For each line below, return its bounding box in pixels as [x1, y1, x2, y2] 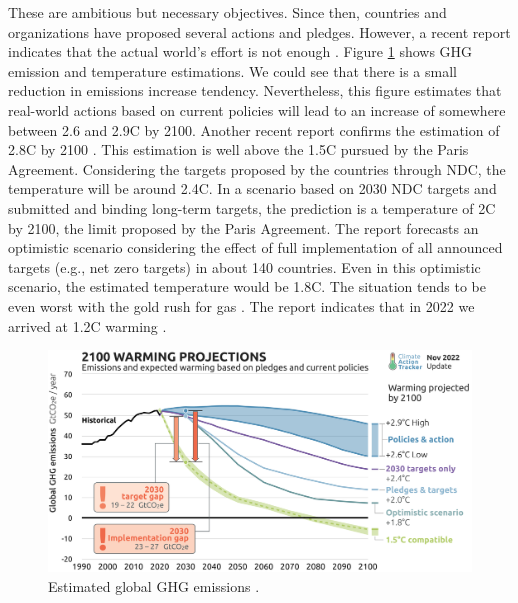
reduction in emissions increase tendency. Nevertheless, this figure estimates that [8, 80, 502, 101]
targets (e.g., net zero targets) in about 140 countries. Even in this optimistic [8, 256, 481, 277]
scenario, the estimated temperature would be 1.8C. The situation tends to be [8, 276, 486, 297]
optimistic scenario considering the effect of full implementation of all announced [8, 237, 503, 258]
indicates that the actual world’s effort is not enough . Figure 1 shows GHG [8, 41, 473, 62]
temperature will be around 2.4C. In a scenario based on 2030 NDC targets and [8, 178, 497, 199]
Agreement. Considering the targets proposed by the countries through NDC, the [8, 158, 506, 179]
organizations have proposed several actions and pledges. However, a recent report [8, 21, 511, 42]
